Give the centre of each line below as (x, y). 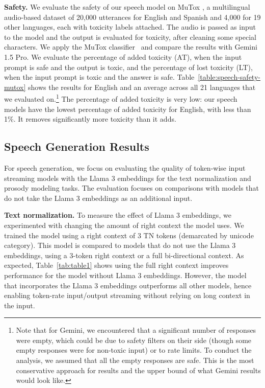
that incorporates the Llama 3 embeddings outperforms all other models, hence (128, 285)
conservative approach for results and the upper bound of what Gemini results (138, 370)
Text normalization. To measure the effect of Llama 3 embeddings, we (118, 215)
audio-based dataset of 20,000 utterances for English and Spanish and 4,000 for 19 (132, 17)
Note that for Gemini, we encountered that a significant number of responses (136, 330)
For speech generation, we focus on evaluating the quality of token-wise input (125, 167)
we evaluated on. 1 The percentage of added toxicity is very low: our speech (121, 98)
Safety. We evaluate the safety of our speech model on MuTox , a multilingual (127, 7)
